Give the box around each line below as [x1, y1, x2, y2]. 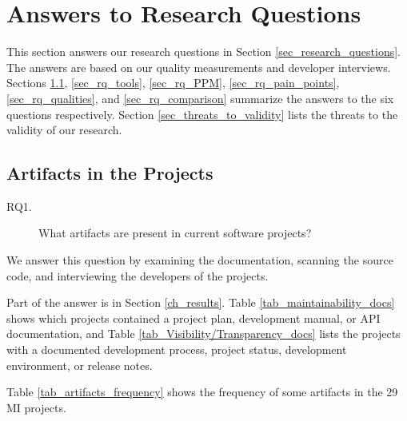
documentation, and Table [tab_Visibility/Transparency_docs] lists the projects [6, 325, 401, 342]
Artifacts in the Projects [6, 161, 213, 185]
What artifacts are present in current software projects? [38, 224, 312, 241]
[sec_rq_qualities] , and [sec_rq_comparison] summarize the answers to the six [6, 89, 394, 106]
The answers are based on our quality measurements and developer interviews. [6, 58, 391, 75]
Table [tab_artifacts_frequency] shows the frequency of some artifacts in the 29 [6, 383, 398, 400]
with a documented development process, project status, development [6, 341, 347, 358]
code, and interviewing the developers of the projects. [6, 267, 269, 284]
